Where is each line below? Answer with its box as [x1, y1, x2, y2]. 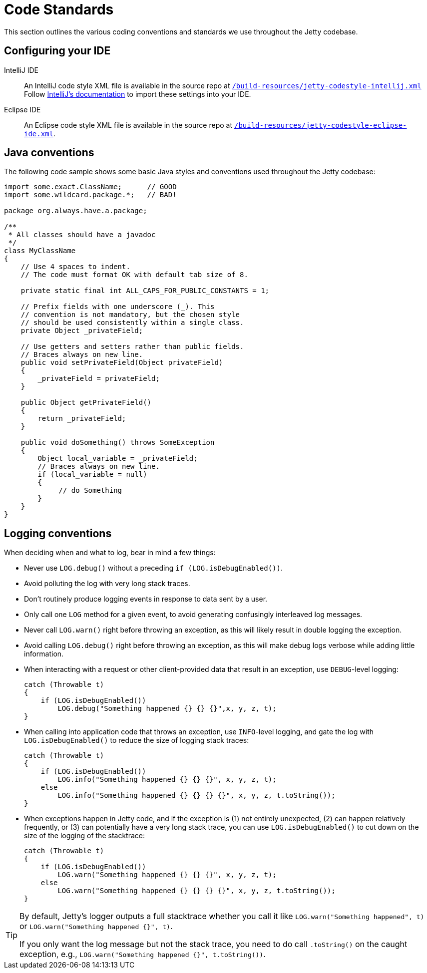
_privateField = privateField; [37, 374, 160, 383]
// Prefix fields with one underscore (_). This [20, 303, 215, 311]
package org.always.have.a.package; [4, 207, 147, 215]
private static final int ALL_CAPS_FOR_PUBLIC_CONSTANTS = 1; [20, 287, 270, 295]
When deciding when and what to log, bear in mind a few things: [4, 548, 216, 557]
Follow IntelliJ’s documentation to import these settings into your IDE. [24, 89, 251, 98]
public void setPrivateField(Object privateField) [20, 358, 223, 367]
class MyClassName [4, 247, 76, 255]
